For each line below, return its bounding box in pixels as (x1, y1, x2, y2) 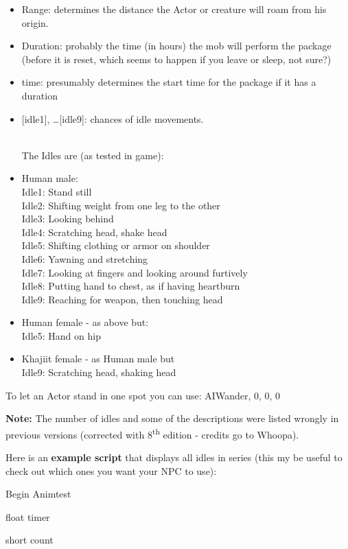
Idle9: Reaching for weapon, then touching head (21, 292, 223, 306)
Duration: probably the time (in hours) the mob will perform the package (21, 38, 332, 53)
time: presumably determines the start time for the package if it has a (21, 75, 316, 89)
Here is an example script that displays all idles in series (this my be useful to (5, 450, 343, 465)
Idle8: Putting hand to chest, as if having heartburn (21, 279, 240, 293)
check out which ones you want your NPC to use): (5, 463, 217, 478)
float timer (5, 509, 50, 524)
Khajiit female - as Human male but (21, 351, 175, 366)
